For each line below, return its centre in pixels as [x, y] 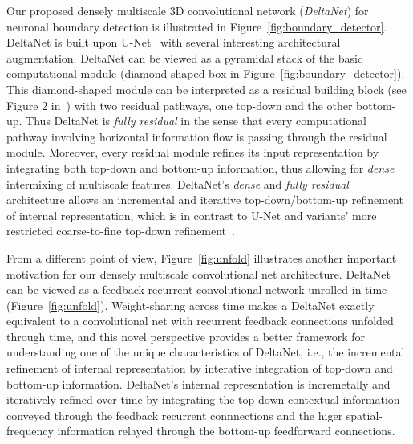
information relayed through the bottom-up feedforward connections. [226, 431]
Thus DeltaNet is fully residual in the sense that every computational [196, 121]
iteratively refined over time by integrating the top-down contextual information [203, 399]
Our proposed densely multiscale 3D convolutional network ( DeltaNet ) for [188, 10]
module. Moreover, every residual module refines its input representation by [193, 152]
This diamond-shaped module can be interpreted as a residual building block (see [206, 89]
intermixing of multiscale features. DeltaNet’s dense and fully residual [178, 183]
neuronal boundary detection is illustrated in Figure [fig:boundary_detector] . [197, 26]
